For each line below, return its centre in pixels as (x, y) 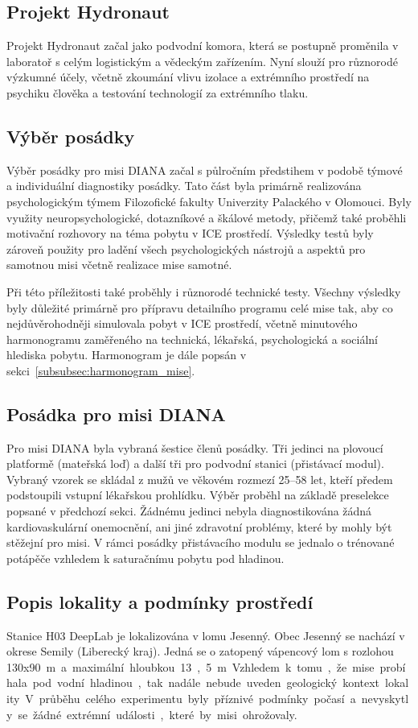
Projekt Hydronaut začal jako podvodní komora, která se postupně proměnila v (203, 45)
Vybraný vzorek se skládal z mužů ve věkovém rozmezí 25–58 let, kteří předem (200, 479)
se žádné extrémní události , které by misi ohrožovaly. (158, 714)
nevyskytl (385, 699)
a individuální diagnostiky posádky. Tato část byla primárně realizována (184, 186)
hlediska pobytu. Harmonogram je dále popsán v (127, 355)
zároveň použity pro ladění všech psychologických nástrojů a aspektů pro (186, 248)
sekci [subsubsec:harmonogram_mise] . (101, 370)
